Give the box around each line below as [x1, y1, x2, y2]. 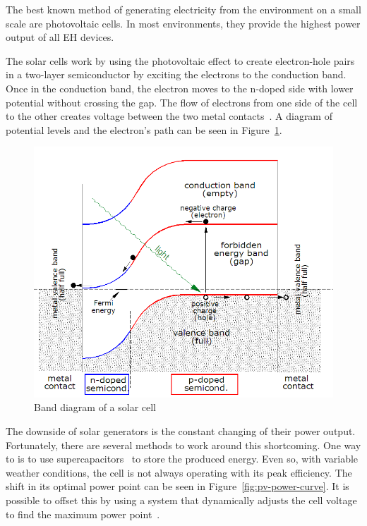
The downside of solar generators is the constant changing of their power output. [6, 423, 356, 438]
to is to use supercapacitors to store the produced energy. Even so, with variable [6, 451, 359, 466]
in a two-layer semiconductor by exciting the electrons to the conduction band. [6, 67, 347, 82]
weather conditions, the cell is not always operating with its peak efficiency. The [6, 465, 352, 479]
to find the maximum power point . [6, 506, 160, 521]
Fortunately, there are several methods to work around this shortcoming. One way [6, 437, 361, 452]
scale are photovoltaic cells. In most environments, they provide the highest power [6, 16, 361, 30]
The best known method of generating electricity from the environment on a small [6, 2, 361, 16]
